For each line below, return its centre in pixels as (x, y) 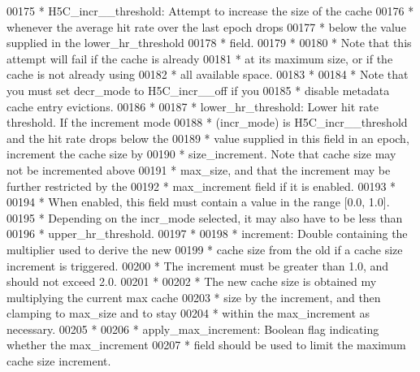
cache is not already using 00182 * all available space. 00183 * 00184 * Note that (208, 74)
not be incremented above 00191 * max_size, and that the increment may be (199, 169)
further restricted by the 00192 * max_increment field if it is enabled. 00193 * (201, 186)
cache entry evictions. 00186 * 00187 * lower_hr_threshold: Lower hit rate (193, 106)
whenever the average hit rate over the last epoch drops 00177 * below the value (206, 26)
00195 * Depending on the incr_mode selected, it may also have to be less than (205, 217)
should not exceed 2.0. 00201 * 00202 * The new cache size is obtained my (192, 281)
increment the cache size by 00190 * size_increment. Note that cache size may (201, 154)
